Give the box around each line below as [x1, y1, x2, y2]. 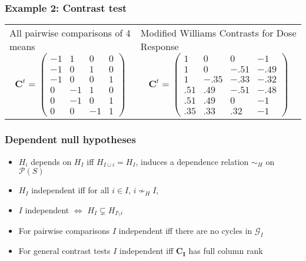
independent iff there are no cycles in [118, 224, 252, 237]
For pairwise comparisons [18, 224, 110, 237]
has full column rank [188, 245, 263, 257]
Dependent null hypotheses [5, 132, 136, 147]
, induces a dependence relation [135, 155, 249, 167]
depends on [31, 155, 72, 167]
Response [140, 39, 179, 54]
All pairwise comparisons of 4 [9, 26, 131, 40]
